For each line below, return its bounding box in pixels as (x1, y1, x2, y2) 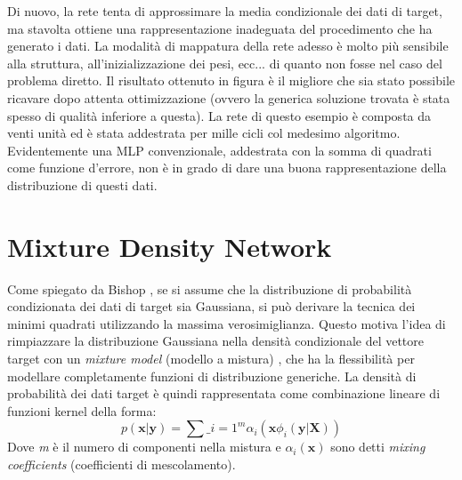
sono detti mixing (330, 437, 426, 456)
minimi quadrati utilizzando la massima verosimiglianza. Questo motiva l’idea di (7, 314, 446, 332)
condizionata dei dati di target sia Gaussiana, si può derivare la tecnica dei (7, 297, 416, 316)
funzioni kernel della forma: (7, 401, 157, 420)
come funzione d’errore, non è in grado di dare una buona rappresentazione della (7, 158, 447, 177)
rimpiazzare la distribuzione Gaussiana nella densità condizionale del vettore (7, 332, 425, 350)
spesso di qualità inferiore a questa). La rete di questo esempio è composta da (7, 106, 432, 124)
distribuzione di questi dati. (7, 175, 158, 194)
